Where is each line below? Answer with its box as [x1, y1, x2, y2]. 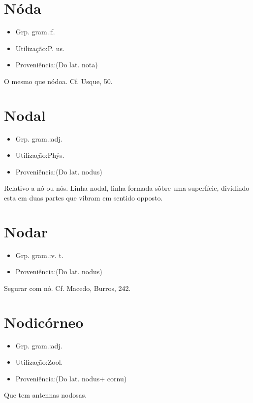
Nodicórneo [4, 312, 84, 332]
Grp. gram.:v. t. [15, 250, 63, 260]
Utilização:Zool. [15, 357, 63, 367]
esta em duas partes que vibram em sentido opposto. [4, 193, 163, 202]
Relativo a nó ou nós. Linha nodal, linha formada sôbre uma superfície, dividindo [4, 183, 250, 193]
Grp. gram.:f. [15, 27, 55, 37]
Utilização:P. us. [15, 43, 64, 53]
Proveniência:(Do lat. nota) [15, 59, 98, 70]
